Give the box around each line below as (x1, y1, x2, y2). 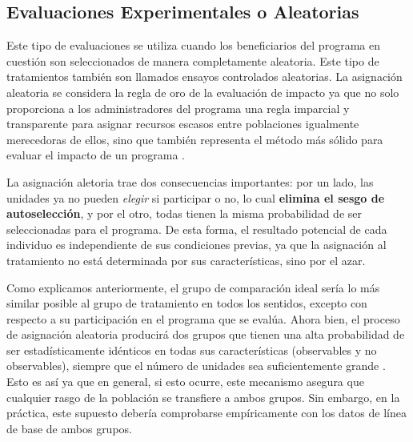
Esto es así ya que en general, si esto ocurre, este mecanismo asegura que (6, 373, 364, 390)
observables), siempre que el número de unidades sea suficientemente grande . (6, 357, 386, 374)
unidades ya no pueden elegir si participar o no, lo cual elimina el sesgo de (6, 189, 385, 206)
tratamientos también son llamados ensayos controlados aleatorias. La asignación (6, 68, 403, 85)
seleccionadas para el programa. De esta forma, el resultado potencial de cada (6, 220, 387, 237)
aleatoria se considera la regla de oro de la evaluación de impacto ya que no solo (6, 83, 399, 100)
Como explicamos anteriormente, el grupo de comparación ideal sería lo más (6, 279, 380, 295)
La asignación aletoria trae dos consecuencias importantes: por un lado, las (6, 173, 374, 190)
